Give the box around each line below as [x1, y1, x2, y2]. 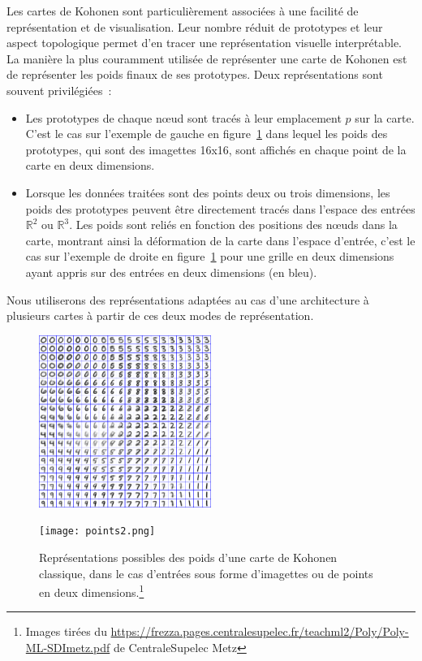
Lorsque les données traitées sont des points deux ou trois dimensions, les [25, 184, 390, 201]
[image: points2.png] [39, 525, 156, 538]
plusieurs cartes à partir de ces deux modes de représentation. [6, 307, 314, 324]
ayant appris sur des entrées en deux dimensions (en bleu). [25, 263, 317, 280]
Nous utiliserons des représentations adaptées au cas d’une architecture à [6, 291, 369, 308]
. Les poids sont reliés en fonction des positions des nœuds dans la [69, 216, 398, 233]
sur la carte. [355, 109, 415, 126]
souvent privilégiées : [6, 81, 112, 98]
